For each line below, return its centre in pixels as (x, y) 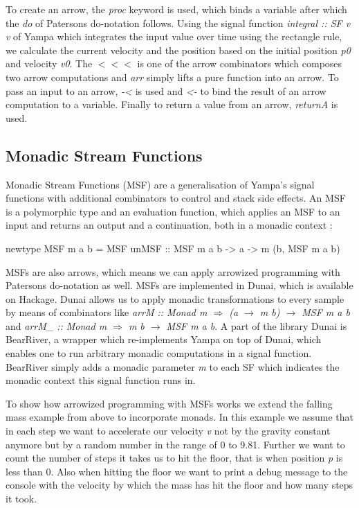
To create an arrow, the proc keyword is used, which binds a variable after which (176, 9)
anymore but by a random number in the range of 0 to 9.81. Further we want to (175, 444)
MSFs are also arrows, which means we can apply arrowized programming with (173, 271)
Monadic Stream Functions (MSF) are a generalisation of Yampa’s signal (160, 184)
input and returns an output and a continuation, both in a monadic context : (169, 225)
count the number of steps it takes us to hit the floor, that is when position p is (174, 458)
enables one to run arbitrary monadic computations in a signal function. (159, 353)
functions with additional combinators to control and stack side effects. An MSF (176, 198)
